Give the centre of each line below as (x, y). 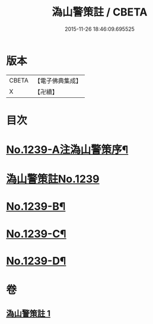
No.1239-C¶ (36, 234)
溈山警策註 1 (28, 314)
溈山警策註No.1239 (53, 179)
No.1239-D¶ (36, 261)
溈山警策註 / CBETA (100, 12)
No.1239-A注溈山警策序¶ (67, 150)
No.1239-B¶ (36, 207)
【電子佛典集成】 (58, 81)
